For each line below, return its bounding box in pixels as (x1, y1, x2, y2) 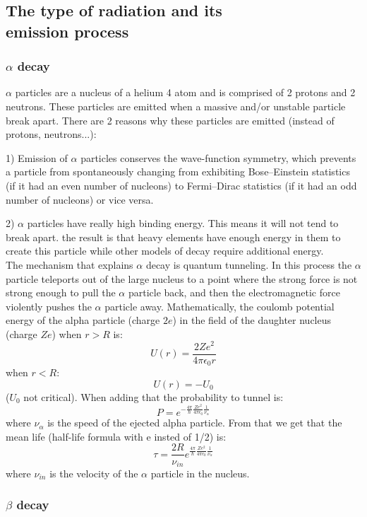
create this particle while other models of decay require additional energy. (6, 243, 324, 258)
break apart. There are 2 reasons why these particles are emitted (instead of (6, 112, 335, 127)
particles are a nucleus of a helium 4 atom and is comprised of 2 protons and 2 (15, 85, 356, 100)
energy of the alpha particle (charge (6, 313, 160, 327)
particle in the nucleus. (150, 465, 250, 480)
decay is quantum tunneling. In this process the (145, 257, 352, 272)
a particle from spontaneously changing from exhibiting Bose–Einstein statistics (6, 164, 350, 179)
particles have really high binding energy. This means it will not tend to (27, 216, 339, 231)
